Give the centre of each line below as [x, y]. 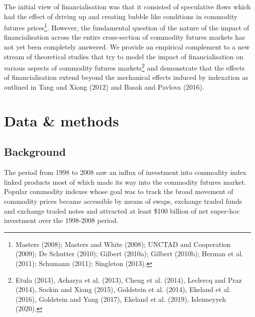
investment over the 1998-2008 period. [61, 220]
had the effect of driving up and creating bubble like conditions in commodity [121, 16]
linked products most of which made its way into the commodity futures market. [125, 182]
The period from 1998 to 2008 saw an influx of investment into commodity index [125, 172]
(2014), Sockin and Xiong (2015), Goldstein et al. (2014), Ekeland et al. [123, 289]
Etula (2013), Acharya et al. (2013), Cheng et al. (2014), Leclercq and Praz [128, 280]
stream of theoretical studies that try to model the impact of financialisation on [124, 56]
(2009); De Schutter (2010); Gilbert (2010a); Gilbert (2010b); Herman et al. [129, 254]
